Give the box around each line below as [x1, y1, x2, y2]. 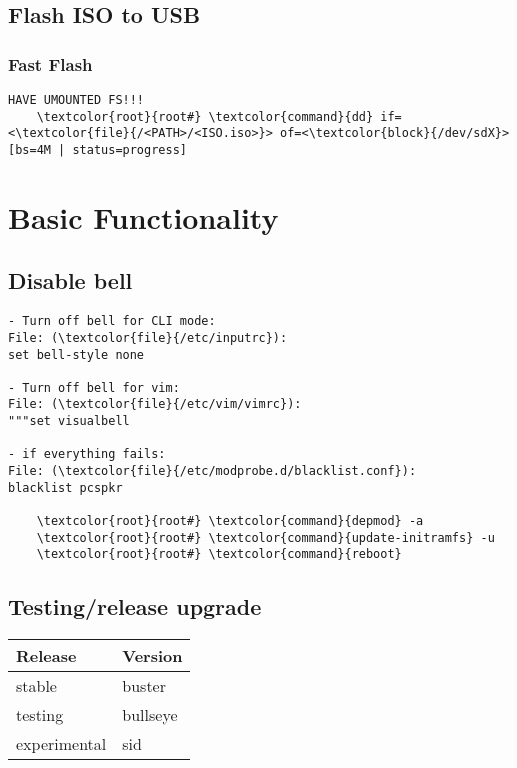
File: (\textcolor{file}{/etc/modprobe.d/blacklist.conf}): [8, 464, 417, 479]
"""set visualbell [8, 414, 130, 429]
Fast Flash [8, 51, 93, 76]
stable [16, 674, 57, 698]
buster [122, 674, 166, 698]
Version [122, 644, 183, 668]
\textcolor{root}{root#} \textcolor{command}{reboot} [36, 547, 402, 562]
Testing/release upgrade [8, 591, 262, 622]
